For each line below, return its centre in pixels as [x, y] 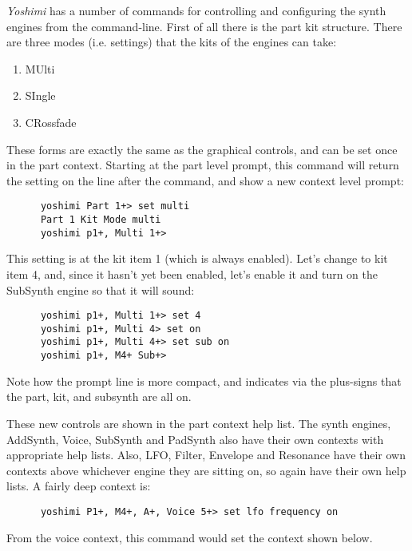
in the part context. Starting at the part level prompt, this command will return [203, 165]
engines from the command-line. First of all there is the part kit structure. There [204, 26]
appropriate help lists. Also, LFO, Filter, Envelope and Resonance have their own [206, 455]
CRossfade [51, 122]
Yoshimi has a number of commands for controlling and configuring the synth [196, 10]
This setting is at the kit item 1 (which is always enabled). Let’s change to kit [197, 258]
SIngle [40, 95]
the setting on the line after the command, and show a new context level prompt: [205, 180]
